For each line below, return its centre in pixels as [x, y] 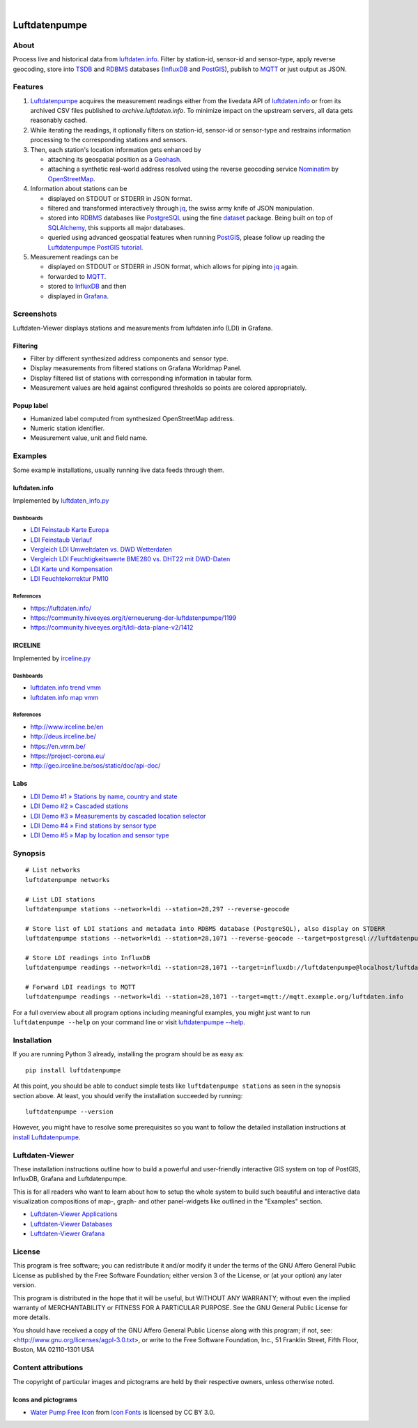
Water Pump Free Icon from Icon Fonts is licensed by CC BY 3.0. [123, 1413]
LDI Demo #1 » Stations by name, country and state [104, 796]
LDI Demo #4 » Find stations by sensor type [93, 826]
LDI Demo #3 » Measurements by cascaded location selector [118, 816]
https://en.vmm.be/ [58, 746]
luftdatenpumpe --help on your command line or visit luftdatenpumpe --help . [129, 1022]
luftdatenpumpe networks [68, 880]
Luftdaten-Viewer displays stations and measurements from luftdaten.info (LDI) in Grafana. [143, 328]
